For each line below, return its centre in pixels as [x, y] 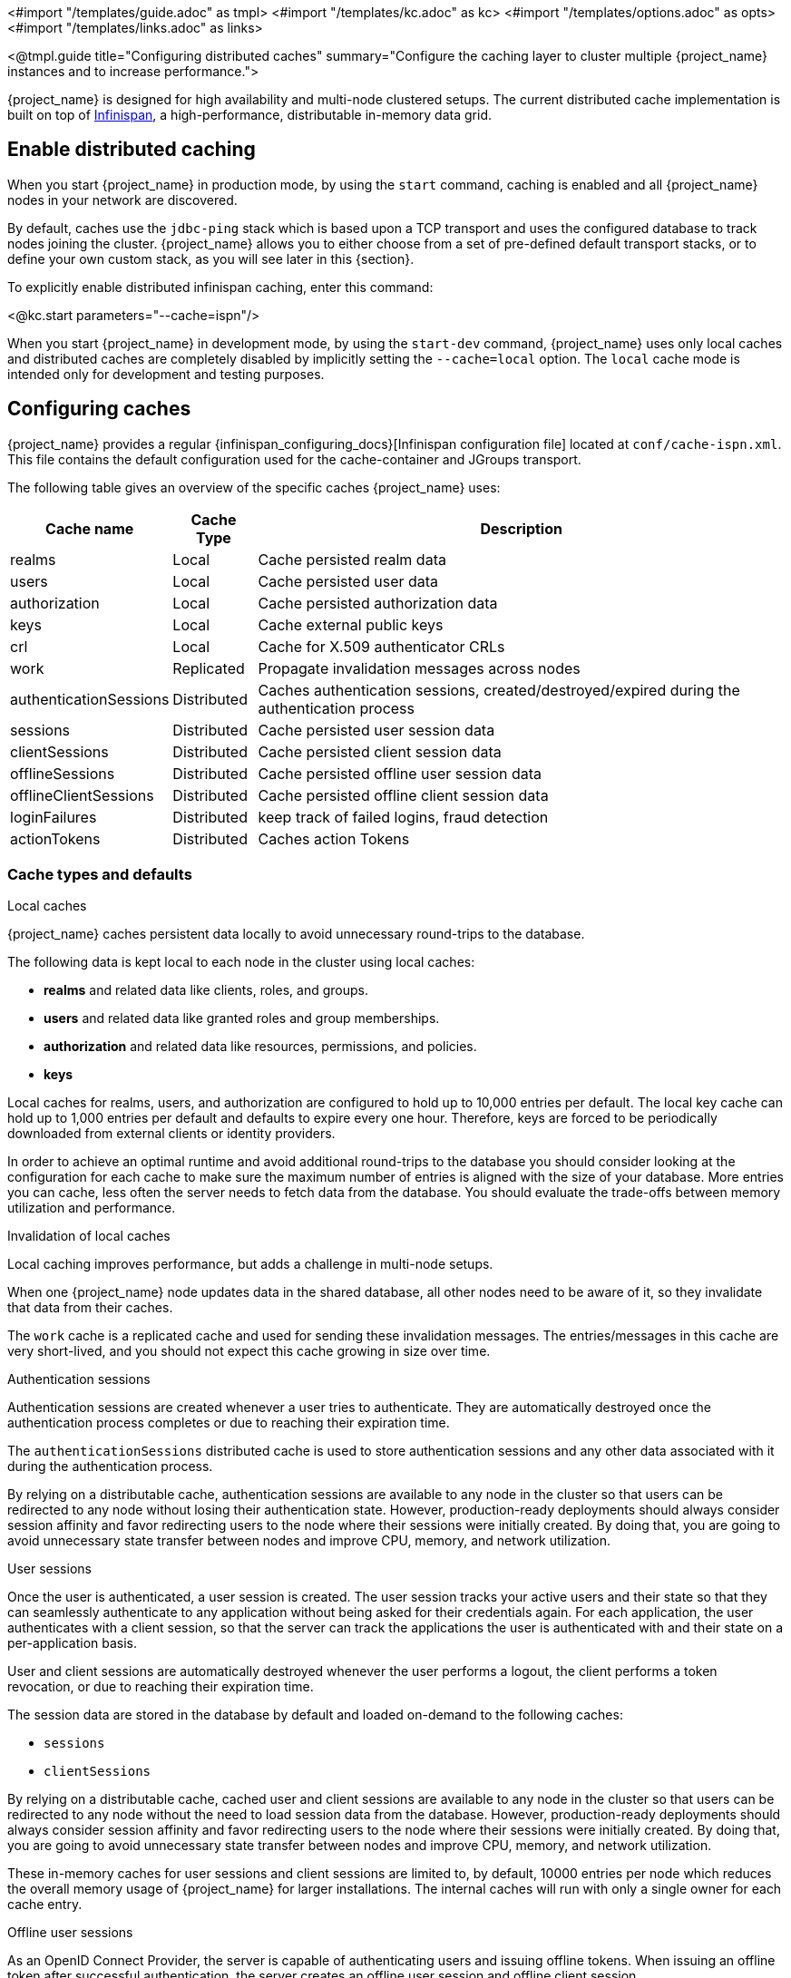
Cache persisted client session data [380, 751]
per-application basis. [73, 1643]
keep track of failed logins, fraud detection [403, 817]
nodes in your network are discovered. [122, 200]
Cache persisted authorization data [378, 603]
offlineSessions [63, 773]
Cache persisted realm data [352, 559]
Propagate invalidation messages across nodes [419, 668]
